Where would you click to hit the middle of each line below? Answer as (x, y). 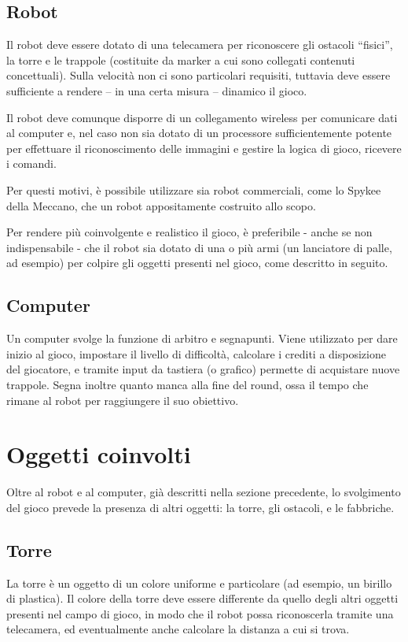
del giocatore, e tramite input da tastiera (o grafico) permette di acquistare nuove (203, 369)
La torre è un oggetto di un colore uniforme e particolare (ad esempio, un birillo (199, 583)
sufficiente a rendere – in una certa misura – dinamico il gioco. (157, 90)
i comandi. (31, 163)
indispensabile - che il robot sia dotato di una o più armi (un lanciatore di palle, (199, 247)
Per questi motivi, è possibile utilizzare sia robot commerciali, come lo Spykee (194, 189)
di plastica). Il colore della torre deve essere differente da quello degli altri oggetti (202, 598)
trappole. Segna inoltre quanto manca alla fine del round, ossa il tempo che (187, 384)
